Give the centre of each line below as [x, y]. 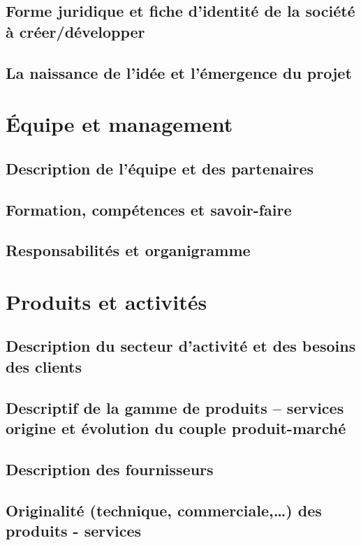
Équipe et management [119, 124]
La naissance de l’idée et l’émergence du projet [179, 72]
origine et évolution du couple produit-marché [176, 428]
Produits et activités [106, 301]
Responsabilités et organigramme [128, 250]
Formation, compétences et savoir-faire [149, 209]
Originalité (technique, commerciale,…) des [164, 510]
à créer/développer [75, 31]
